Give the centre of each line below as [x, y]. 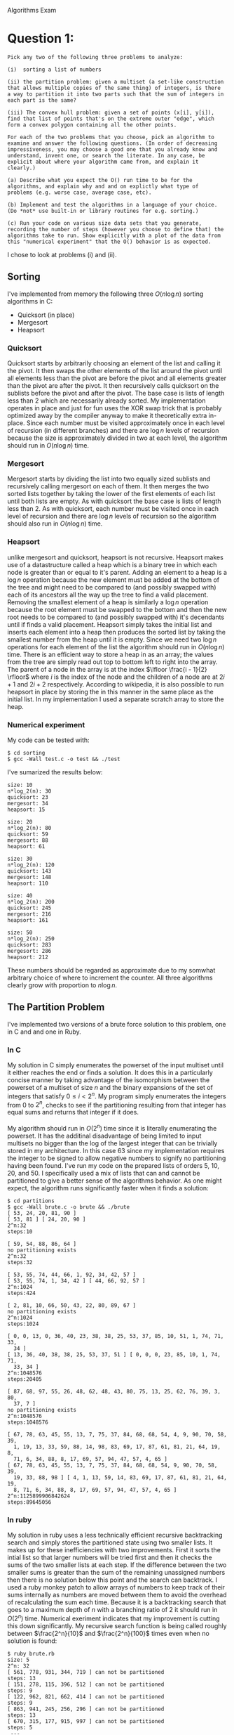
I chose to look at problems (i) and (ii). [62, 254]
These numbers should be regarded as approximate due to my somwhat [111, 970]
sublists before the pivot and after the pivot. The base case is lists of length [116, 394]
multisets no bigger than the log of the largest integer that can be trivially [112, 1143]
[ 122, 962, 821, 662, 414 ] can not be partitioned [86, 1696]
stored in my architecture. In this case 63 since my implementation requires [116, 1151]
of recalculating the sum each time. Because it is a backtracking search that [117, 1602]
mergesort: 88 [28, 840]
